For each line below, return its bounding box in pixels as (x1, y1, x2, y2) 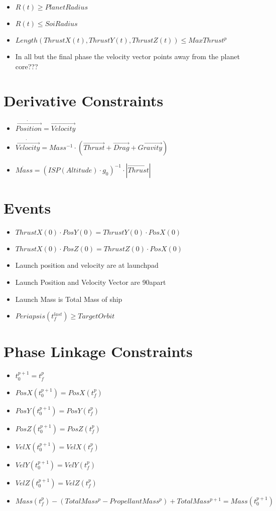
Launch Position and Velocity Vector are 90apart (15, 276, 166, 287)
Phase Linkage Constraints (4, 341, 193, 362)
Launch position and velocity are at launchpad (15, 260, 159, 270)
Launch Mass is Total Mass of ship (15, 293, 122, 304)
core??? (15, 61, 38, 71)
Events (4, 198, 51, 218)
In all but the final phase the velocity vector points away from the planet (15, 51, 240, 61)
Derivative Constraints (4, 90, 164, 111)
